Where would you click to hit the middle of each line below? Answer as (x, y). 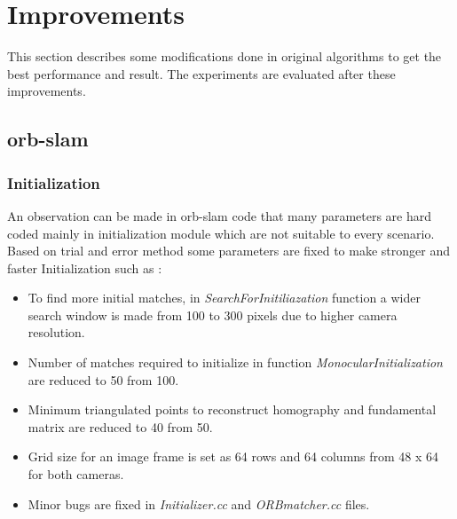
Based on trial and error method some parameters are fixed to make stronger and (228, 251)
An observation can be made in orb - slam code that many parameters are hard (220, 215)
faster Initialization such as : (85, 267)
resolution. (56, 332)
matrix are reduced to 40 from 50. (120, 426)
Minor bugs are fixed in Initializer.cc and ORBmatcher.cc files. (199, 503)
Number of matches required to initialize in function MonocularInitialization (235, 362)
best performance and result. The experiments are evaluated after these (201, 73)
